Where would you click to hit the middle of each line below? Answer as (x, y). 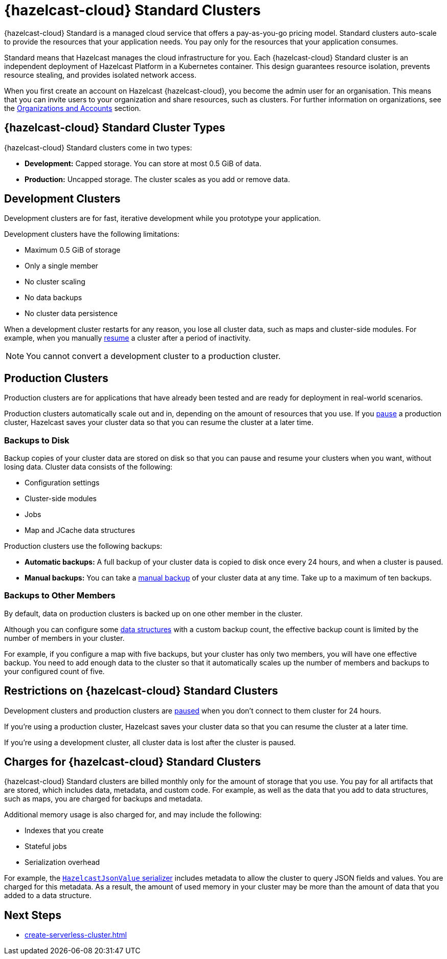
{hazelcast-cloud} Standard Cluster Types (115, 128)
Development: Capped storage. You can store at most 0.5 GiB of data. (143, 163)
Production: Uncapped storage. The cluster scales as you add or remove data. (157, 179)
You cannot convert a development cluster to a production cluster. (153, 356)
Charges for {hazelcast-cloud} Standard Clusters (132, 762)
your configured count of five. (54, 671)
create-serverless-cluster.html (76, 935)
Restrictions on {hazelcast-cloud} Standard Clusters (141, 691)
